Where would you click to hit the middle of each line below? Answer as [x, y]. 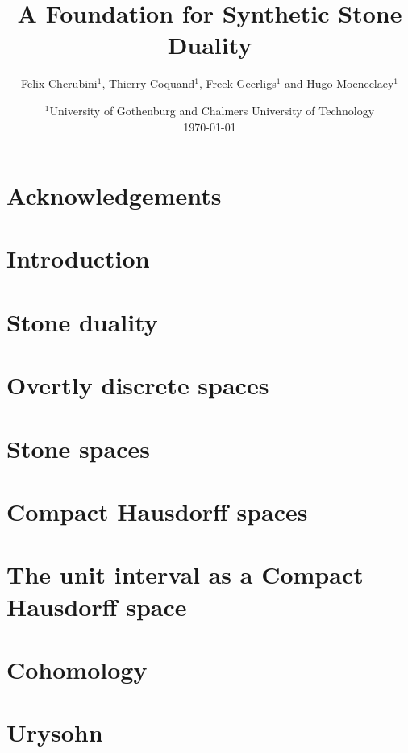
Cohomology [77, 669]
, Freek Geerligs [237, 83]
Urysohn [55, 732]
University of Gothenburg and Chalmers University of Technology [212, 110]
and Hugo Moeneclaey [339, 83]
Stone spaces [78, 448]
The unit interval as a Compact [185, 574]
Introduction [78, 258]
